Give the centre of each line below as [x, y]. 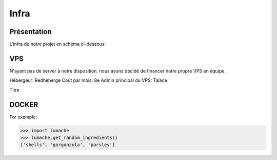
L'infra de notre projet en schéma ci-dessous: [58, 44]
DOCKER [24, 105]
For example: [23, 117]
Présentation [31, 32]
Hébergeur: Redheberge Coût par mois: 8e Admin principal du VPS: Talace [88, 80]
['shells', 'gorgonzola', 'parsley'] [68, 145]
